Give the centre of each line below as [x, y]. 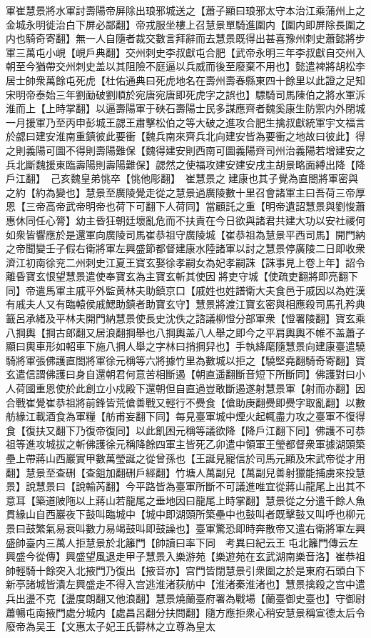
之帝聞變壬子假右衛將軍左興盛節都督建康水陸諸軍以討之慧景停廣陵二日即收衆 [185, 248]
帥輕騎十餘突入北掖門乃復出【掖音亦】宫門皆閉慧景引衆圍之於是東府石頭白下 [185, 570]
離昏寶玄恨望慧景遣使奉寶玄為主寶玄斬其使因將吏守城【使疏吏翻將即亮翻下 [182, 276]
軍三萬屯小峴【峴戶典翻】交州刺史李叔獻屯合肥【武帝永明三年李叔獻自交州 [181, 52]
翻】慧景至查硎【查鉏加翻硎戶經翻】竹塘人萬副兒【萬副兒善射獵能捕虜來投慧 [185, 472]
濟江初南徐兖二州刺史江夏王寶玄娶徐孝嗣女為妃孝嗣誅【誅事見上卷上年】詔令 [185, 262]
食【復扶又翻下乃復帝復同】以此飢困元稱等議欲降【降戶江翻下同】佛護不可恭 [185, 430]
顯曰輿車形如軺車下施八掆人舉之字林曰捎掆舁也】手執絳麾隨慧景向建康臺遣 [181, 346]
